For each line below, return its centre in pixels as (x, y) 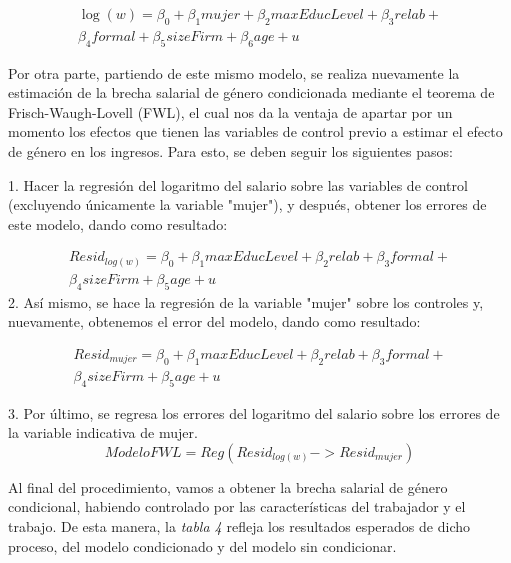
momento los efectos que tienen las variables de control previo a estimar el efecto (255, 131)
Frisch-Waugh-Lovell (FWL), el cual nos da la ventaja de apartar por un (230, 111)
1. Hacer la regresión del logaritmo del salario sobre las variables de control (238, 184)
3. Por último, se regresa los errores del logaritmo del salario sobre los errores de (254, 412)
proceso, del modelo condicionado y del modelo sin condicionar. (202, 545)
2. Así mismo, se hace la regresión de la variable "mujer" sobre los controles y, (246, 301)
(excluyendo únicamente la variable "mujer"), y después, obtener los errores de (247, 204)
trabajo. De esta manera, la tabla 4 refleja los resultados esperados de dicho (239, 526)
